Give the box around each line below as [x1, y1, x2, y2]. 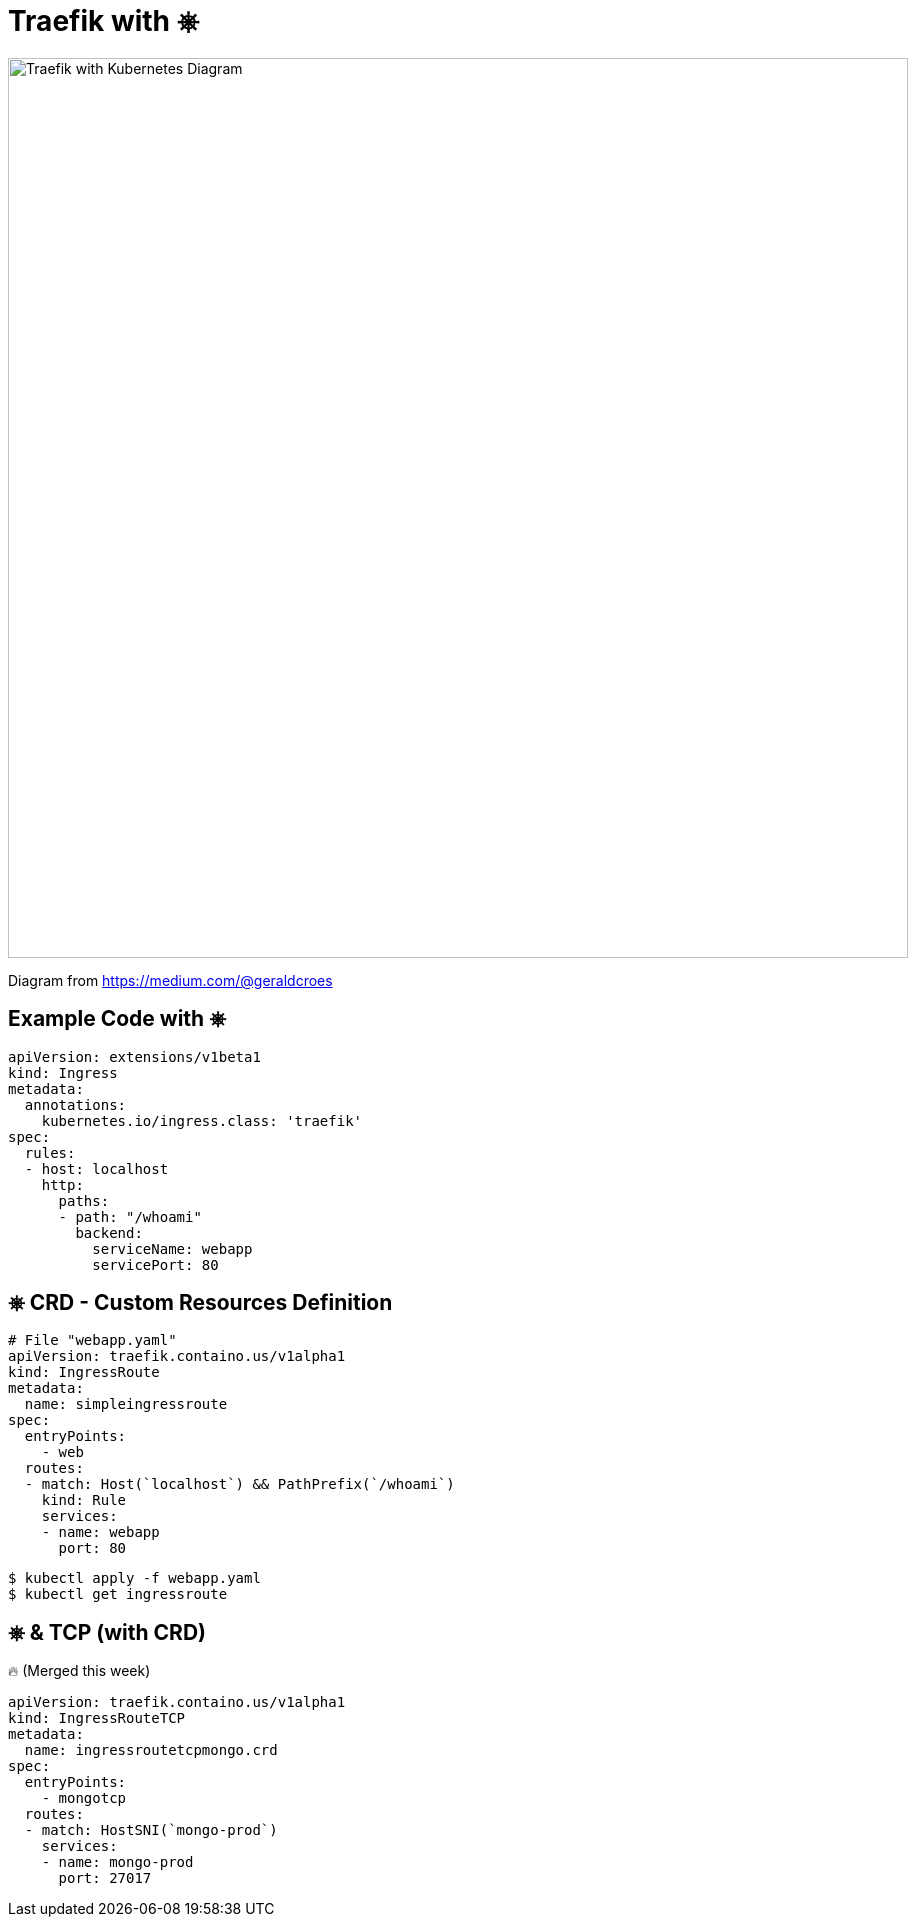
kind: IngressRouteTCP [8, 1710, 186, 1727]
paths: [58, 1192, 110, 1209]
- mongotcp [41, 1790, 127, 1807]
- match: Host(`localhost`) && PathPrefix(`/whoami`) [24, 1476, 455, 1493]
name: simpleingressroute [24, 1396, 228, 1413]
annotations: [24, 1096, 127, 1113]
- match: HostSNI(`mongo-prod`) [24, 1822, 278, 1839]
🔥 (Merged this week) [8, 1662, 151, 1680]
